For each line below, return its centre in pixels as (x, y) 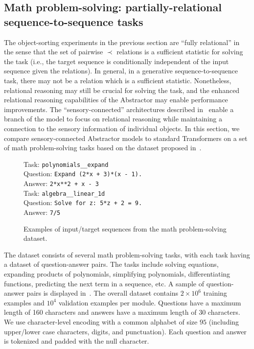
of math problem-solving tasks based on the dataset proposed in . (103, 148)
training (215, 293)
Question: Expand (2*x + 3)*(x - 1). (83, 174)
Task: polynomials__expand (66, 164)
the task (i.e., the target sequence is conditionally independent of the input (116, 61)
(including (224, 322)
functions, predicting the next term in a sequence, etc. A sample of (104, 283)
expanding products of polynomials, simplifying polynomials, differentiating (117, 274)
